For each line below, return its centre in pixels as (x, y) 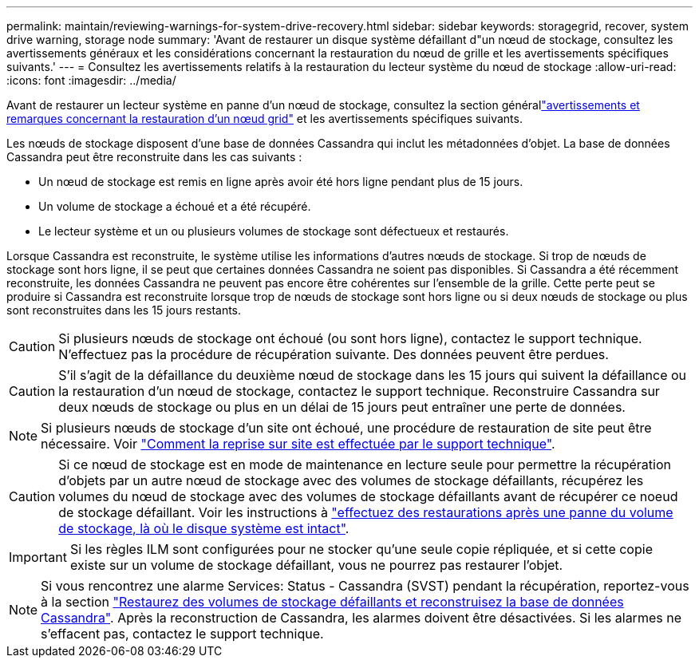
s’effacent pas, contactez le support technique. (182, 634)
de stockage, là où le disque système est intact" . (204, 528)
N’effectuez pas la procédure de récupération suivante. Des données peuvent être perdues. (334, 354)
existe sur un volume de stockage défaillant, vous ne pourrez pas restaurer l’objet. (316, 565)
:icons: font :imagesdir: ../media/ (91, 80)
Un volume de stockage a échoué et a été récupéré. (175, 206)
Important (38, 557)
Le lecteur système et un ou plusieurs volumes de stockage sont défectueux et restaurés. (274, 231)
